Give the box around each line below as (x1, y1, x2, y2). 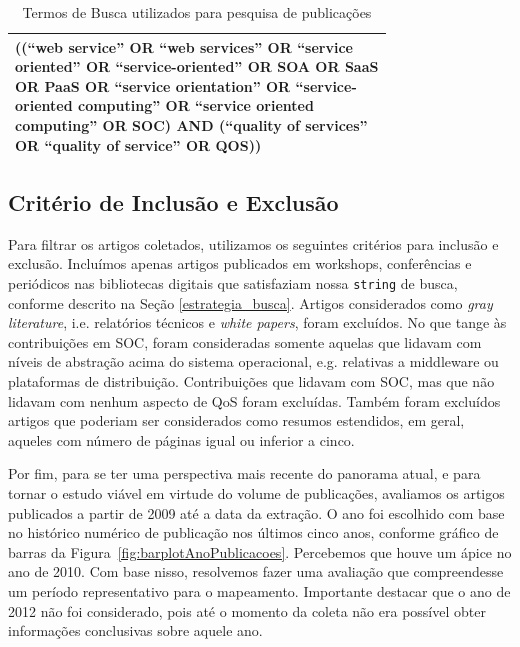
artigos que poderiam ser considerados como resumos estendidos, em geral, (8, 410, 465, 431)
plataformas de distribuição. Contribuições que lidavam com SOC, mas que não (8, 371, 495, 392)
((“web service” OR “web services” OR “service (15, 36, 353, 57)
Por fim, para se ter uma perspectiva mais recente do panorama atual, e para (8, 463, 481, 484)
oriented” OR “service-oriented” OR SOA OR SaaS (15, 56, 379, 77)
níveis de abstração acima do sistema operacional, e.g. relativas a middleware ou (8, 351, 499, 372)
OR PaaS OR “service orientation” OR (15, 75, 291, 96)
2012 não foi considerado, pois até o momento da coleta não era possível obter (8, 600, 486, 621)
